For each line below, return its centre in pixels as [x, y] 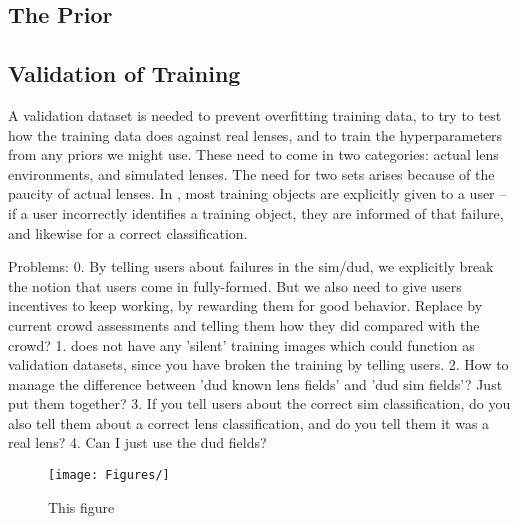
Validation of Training [124, 73]
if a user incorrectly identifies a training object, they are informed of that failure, [256, 212]
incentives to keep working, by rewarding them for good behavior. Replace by [245, 305]
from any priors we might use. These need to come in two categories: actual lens [253, 154]
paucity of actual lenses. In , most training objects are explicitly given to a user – [257, 193]
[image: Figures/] [109, 475]
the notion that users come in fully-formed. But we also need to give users [235, 285]
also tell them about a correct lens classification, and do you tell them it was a [249, 422]
